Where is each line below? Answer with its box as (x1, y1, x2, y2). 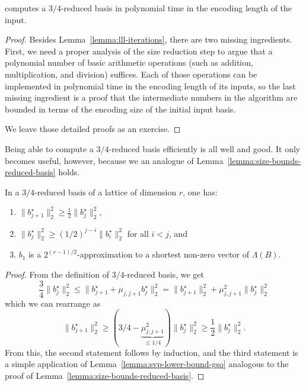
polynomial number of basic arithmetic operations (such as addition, (5, 56, 253, 69)
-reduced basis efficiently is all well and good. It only (109, 142, 301, 155)
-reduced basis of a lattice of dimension (34, 185, 177, 198)
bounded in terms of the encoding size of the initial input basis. (5, 102, 236, 115)
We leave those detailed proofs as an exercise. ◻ (5, 123, 181, 135)
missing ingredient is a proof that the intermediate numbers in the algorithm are (5, 91, 298, 104)
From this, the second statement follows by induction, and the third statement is (5, 346, 298, 358)
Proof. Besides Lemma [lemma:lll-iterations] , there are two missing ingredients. (5, 33, 292, 46)
